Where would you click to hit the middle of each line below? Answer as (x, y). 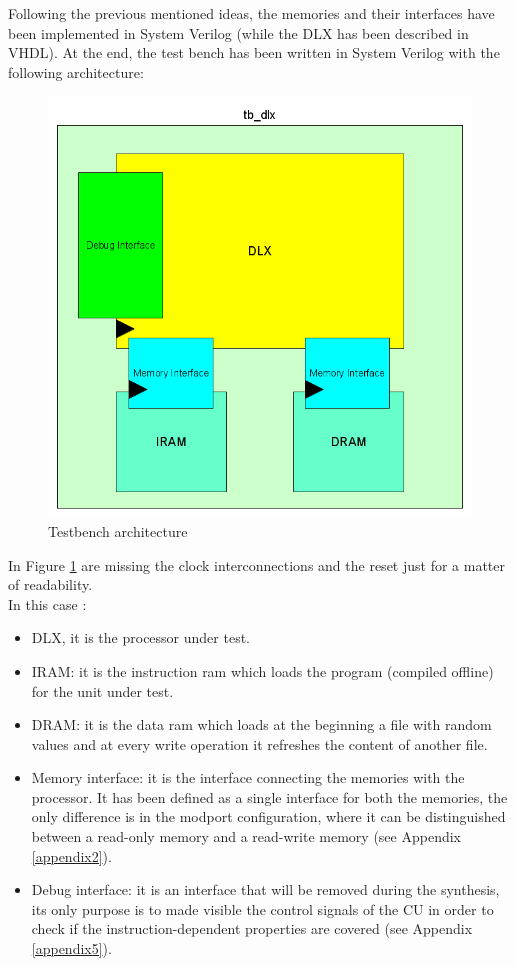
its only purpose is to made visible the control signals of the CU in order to (262, 908)
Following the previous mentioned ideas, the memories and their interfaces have (251, 13)
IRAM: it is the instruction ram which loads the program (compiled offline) (262, 670)
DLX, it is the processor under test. (140, 637)
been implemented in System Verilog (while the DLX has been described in (238, 32)
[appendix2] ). (71, 855)
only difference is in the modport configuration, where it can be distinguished (268, 816)
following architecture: (76, 71)
